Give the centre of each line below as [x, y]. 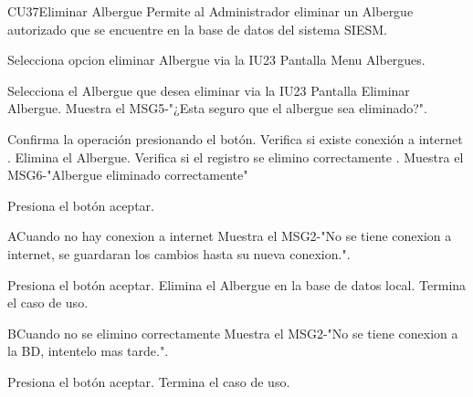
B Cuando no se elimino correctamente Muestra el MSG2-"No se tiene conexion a [233, 333]
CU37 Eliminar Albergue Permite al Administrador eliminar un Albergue [210, 11]
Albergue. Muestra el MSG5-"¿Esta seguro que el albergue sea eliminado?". [217, 108]
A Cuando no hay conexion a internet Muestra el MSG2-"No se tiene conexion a [230, 236]
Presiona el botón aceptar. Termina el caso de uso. [149, 381]
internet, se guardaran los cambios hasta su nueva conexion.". [179, 253]
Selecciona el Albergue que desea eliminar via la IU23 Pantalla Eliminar [209, 90]
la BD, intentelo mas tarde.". [88, 351]
